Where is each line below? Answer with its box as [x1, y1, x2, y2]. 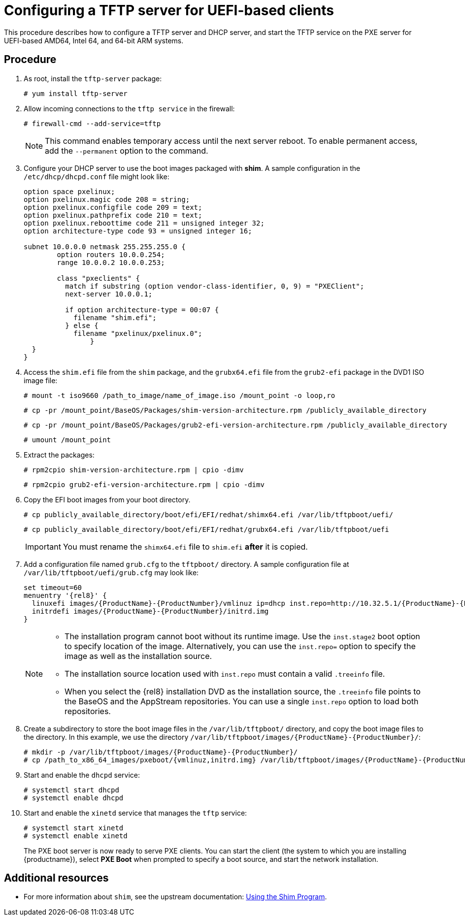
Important [25, 541, 61, 552]
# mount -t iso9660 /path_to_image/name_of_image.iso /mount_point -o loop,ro [24, 391, 335, 399]
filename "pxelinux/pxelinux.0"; [73, 329, 202, 337]
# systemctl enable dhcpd [24, 793, 124, 802]
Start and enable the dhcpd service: [24, 770, 140, 779]
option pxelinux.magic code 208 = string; [24, 195, 190, 203]
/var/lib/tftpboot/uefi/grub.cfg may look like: [24, 568, 199, 577]
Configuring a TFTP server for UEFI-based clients [4, 2, 334, 19]
